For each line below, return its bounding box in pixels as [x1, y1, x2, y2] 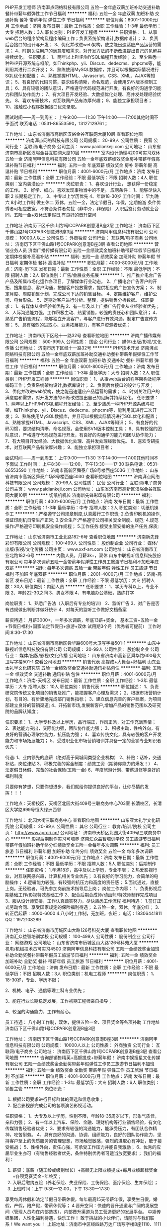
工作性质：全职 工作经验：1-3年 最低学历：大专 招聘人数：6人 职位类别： [10, 1079, 160, 1085]
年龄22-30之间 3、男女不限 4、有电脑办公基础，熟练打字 [17, 590, 134, 596]
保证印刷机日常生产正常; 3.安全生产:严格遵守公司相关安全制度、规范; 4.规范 [5, 517, 159, 523]
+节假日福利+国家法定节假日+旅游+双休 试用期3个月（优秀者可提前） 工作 [5, 623, 157, 629]
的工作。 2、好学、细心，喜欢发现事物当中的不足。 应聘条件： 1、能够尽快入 [5, 187, 162, 193]
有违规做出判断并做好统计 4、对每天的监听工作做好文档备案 [5, 607, 127, 613]
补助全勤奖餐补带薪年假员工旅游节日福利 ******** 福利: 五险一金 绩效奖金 [5, 952, 158, 958]
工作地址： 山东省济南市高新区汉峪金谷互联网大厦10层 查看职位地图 [5, 131, 143, 137]
